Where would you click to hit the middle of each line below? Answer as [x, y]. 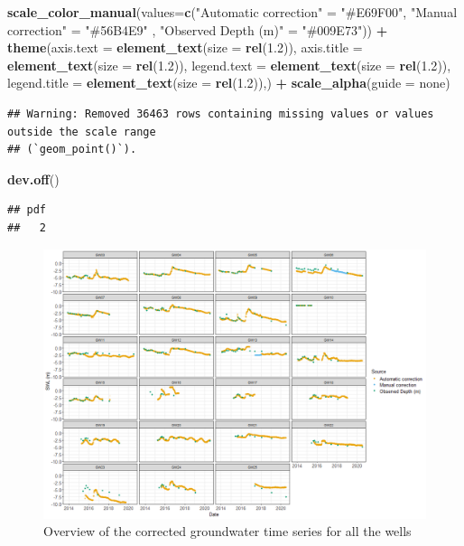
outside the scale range [82, 132]
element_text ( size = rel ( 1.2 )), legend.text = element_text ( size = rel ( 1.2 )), [229, 65]
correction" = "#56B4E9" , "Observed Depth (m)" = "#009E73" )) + [198, 29]
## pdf [27, 210]
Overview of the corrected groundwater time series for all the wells [227, 531]
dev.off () [33, 179]
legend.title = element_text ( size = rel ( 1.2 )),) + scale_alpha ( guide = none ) [229, 83]
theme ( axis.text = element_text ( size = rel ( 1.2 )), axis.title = [185, 47]
